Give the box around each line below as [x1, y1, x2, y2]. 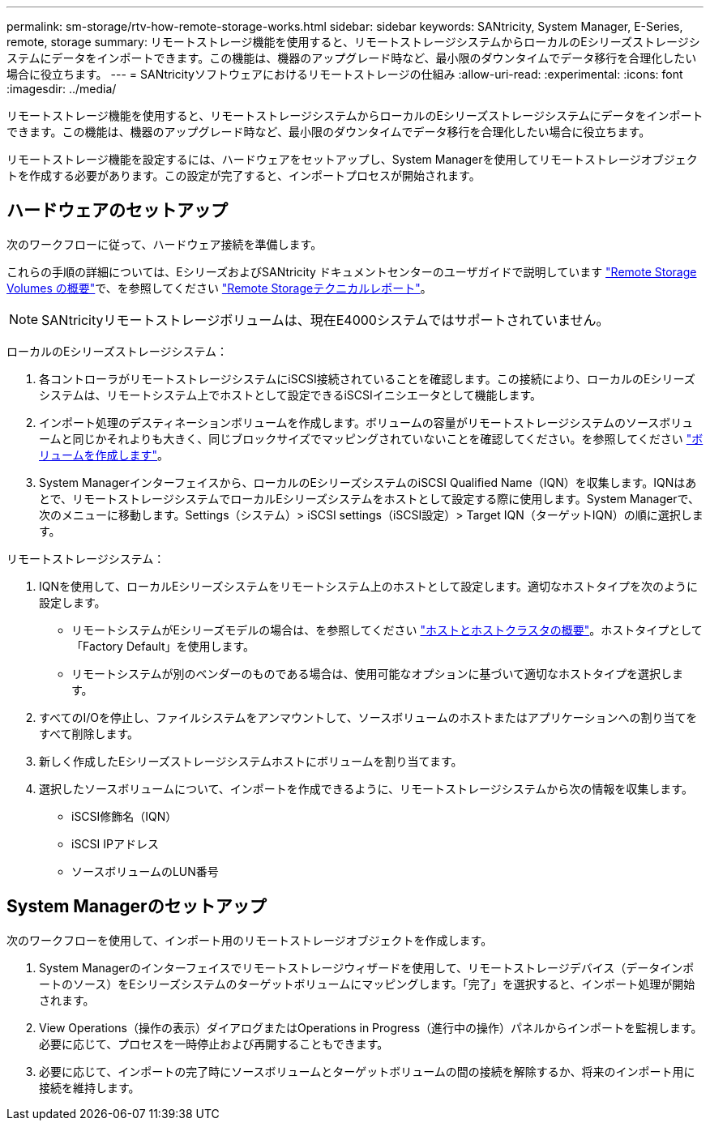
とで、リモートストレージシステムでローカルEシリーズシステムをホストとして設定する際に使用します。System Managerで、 [39, 491, 699, 506]
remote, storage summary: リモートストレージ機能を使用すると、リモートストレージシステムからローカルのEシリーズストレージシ [6, 35, 700, 49]
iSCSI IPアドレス [71, 836, 159, 851]
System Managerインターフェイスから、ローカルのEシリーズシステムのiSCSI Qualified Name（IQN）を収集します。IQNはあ [39, 475, 697, 489]
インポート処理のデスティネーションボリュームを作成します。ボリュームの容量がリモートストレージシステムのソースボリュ [39, 415, 694, 429]
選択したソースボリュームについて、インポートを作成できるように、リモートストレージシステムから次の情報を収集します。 [39, 781, 693, 796]
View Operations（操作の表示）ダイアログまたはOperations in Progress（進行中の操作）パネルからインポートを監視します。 [39, 1020, 703, 1035]
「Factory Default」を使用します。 [71, 638, 255, 653]
